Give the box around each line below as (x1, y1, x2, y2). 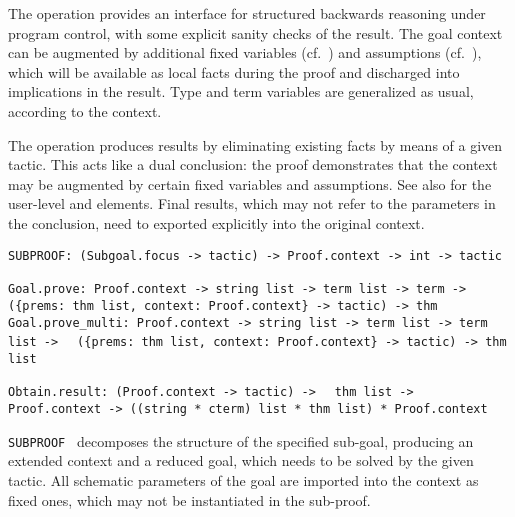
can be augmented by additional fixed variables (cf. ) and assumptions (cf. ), (8, 42, 482, 63)
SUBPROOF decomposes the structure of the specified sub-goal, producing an (8, 430, 474, 451)
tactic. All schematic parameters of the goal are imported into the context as (8, 470, 479, 491)
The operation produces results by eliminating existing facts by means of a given (8, 134, 503, 155)
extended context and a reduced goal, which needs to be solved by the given (8, 450, 474, 471)
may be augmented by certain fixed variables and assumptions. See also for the (8, 173, 492, 194)
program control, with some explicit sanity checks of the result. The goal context (8, 22, 503, 43)
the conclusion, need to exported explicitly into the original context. (8, 212, 425, 233)
